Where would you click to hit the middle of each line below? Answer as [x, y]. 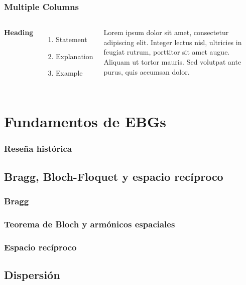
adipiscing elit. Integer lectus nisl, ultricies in [173, 42]
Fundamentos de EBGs [85, 121]
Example [69, 73]
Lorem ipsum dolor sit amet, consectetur [166, 32]
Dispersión [32, 274]
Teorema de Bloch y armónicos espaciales [90, 224]
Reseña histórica [38, 149]
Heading [19, 32]
